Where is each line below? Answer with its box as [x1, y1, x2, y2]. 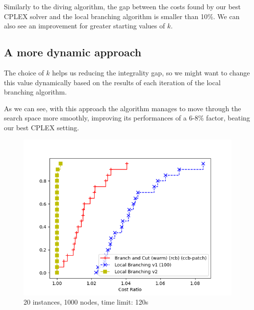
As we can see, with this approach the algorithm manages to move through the [4, 103, 241, 113]
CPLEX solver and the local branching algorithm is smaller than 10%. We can [4, 11, 240, 21]
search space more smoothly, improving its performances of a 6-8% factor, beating [4, 113, 250, 123]
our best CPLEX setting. [4, 122, 79, 132]
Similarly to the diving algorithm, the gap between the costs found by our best [4, 1, 241, 11]
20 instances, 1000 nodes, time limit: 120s [24, 297, 149, 307]
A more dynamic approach [4, 45, 142, 60]
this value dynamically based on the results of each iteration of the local [4, 77, 221, 87]
